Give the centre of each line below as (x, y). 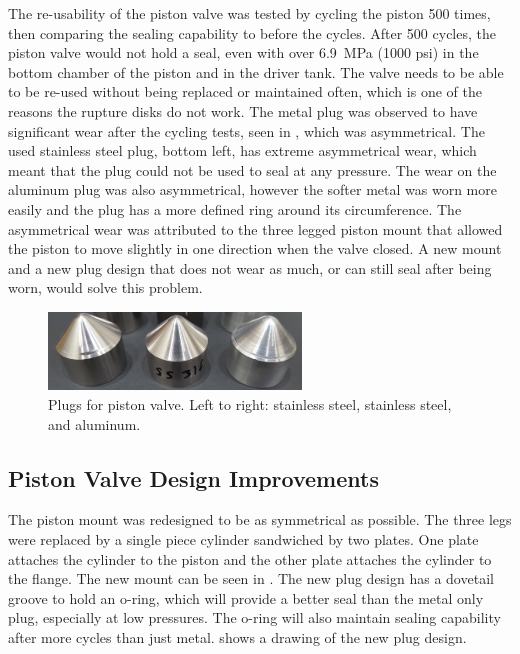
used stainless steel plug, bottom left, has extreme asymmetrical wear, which (242, 150)
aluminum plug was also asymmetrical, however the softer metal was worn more (252, 189)
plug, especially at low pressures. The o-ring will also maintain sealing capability (254, 617)
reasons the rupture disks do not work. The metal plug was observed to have (243, 110)
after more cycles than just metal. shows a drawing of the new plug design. (237, 637)
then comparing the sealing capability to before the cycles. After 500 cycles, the (252, 32)
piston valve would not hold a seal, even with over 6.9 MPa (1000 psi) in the (243, 52)
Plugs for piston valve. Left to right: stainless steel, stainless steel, (250, 404)
